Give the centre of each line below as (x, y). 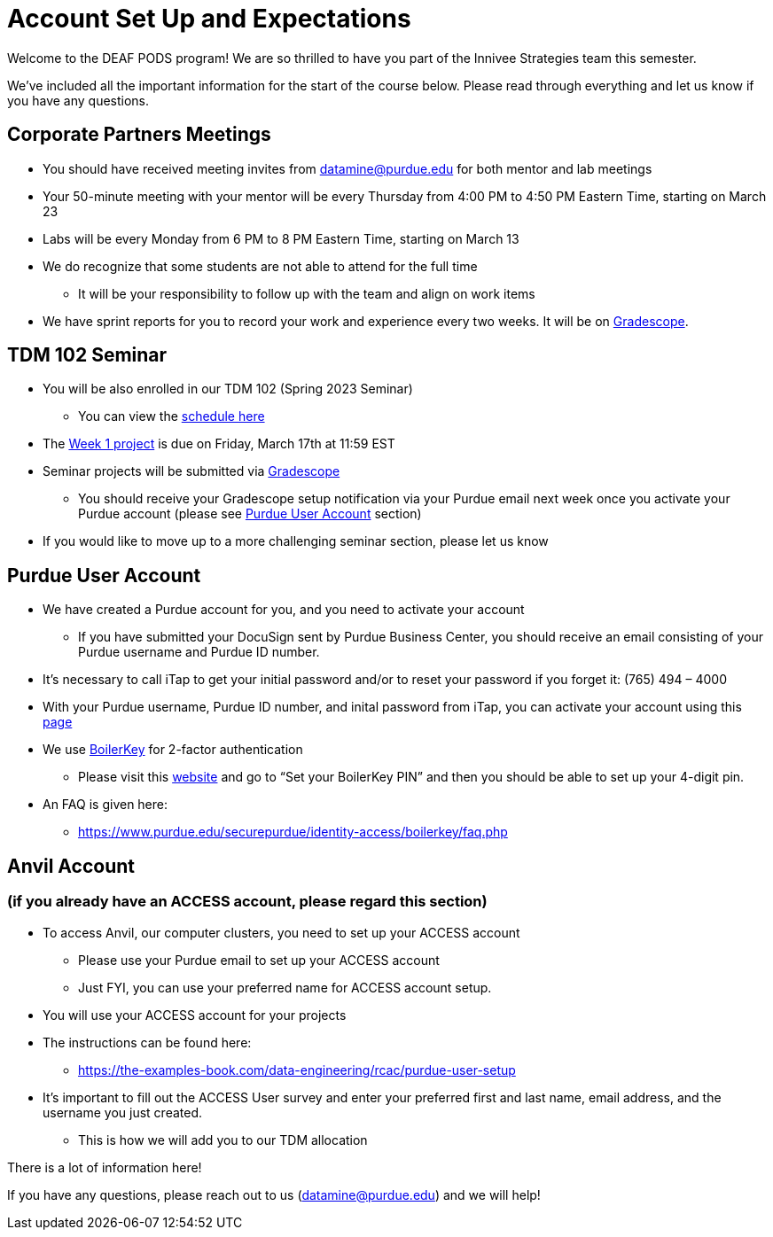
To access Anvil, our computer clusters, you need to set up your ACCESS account (281, 932)
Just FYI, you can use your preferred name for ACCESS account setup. (285, 987)
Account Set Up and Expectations (209, 19)
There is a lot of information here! (105, 1167)
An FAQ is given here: (105, 805)
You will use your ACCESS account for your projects (195, 1015)
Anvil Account (71, 866)
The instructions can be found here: (147, 1042)
